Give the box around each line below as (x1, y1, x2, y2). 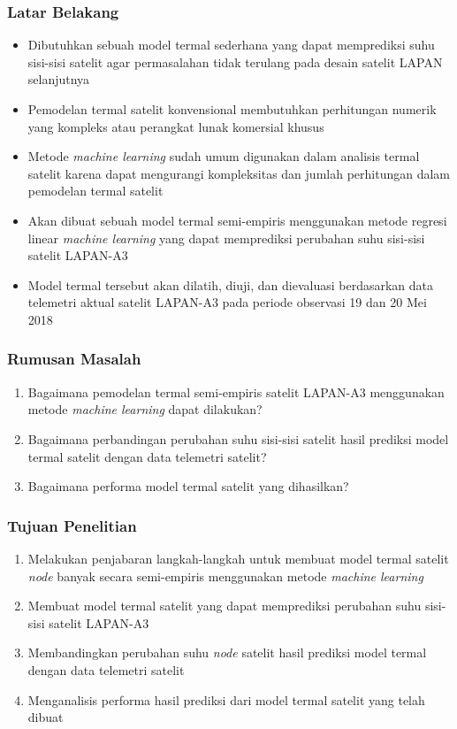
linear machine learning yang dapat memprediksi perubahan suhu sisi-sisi (27, 228, 425, 247)
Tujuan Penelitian (7, 514, 137, 536)
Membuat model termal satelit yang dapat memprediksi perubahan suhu (27, 596, 422, 615)
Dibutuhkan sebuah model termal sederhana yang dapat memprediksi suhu (27, 35, 435, 54)
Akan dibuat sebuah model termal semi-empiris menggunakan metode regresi (27, 211, 447, 229)
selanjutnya (27, 70, 90, 88)
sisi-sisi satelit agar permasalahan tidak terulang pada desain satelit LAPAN (27, 52, 443, 71)
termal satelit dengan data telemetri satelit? (27, 447, 267, 465)
